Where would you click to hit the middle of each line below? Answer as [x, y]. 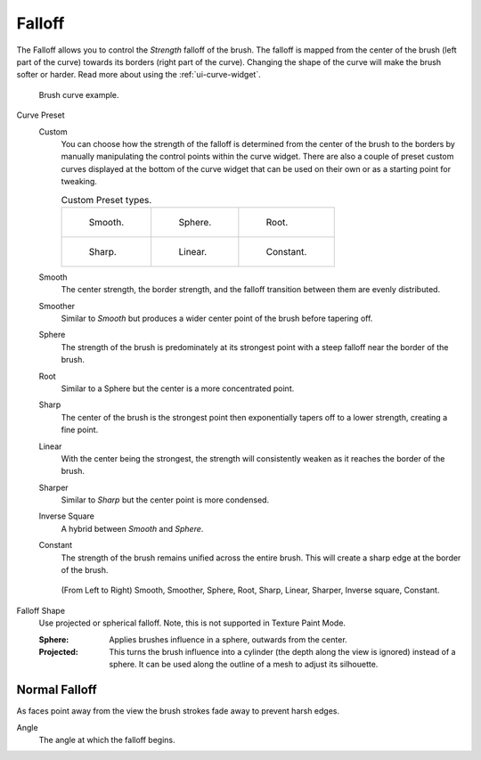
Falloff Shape [41, 610]
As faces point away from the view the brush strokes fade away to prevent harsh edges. [178, 711]
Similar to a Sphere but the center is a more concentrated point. [178, 388]
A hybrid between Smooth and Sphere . [132, 528]
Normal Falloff [57, 690]
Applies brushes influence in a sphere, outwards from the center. [228, 639]
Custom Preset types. [106, 200]
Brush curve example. [79, 94]
